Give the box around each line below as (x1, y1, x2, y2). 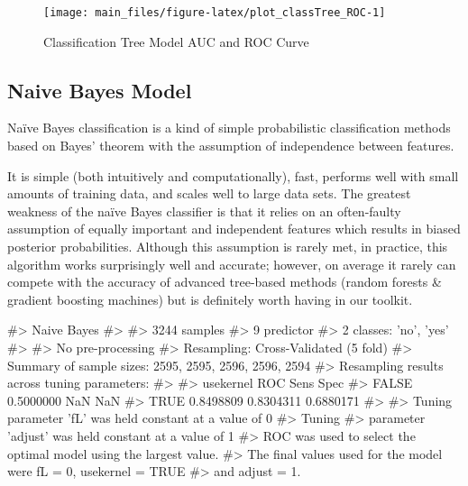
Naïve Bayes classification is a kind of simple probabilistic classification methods (7, 118, 451, 137)
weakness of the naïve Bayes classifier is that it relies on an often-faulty (7, 201, 401, 220)
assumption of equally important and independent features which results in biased (7, 219, 461, 238)
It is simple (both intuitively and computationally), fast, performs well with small (7, 166, 459, 185)
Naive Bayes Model (7, 76, 192, 104)
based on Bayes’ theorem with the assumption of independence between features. (7, 136, 454, 155)
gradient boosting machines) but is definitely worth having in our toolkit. (7, 289, 413, 308)
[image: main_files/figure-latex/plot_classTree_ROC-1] (43, 6, 386, 19)
